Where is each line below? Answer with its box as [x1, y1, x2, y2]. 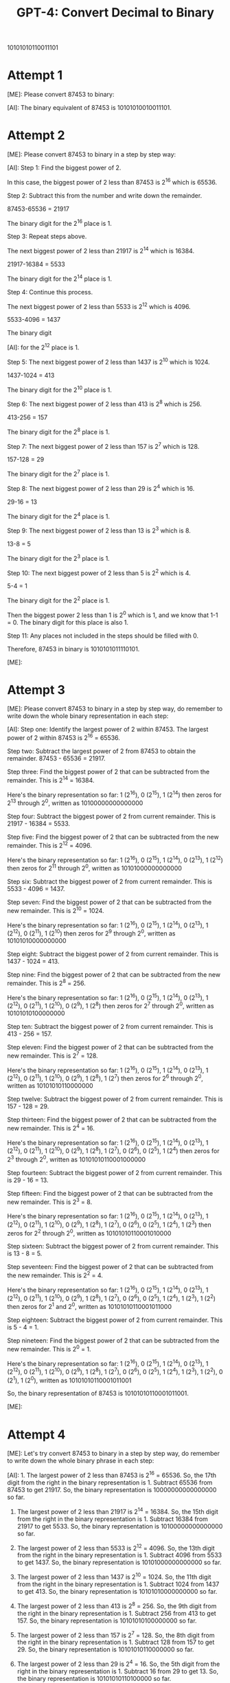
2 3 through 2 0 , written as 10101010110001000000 [7, 1154, 146, 1163]
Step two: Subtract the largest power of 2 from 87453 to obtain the [7, 747, 196, 756]
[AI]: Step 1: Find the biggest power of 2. [7, 163, 122, 172]
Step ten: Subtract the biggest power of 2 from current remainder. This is [7, 1023, 214, 1030]
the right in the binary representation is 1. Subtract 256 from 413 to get [16, 1609, 216, 1617]
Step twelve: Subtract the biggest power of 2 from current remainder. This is [7, 1095, 223, 1103]
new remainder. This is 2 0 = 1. [7, 1343, 91, 1353]
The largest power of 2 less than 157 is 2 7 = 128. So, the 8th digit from [16, 1629, 215, 1639]
